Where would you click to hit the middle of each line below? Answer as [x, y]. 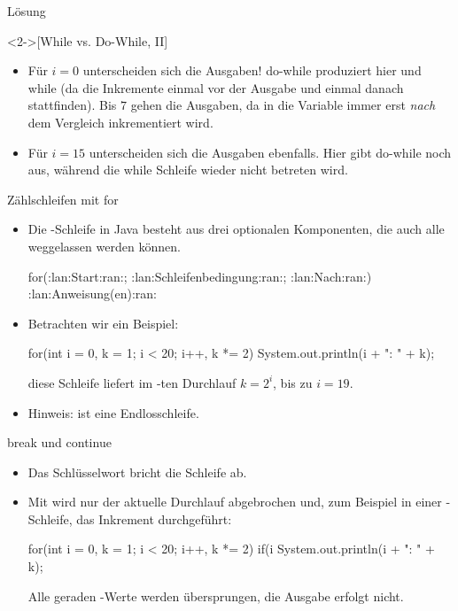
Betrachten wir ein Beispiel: [103, 323]
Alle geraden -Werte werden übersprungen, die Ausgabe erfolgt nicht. [216, 596]
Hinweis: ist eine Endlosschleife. [113, 412]
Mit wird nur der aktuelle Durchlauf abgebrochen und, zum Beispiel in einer [235, 502]
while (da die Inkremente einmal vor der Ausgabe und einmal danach [216, 87]
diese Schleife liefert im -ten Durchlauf [132, 382]
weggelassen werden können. [104, 246]
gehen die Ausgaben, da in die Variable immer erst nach [283, 105]
